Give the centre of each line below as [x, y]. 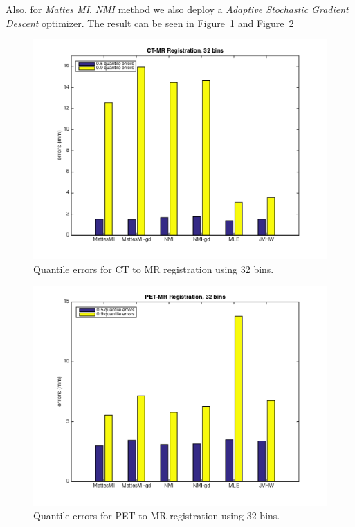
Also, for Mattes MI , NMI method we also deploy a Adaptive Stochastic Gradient [177, 9]
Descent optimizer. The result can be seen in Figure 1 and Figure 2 [150, 22]
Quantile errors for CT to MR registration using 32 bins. [154, 269]
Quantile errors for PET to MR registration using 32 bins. [157, 515]
